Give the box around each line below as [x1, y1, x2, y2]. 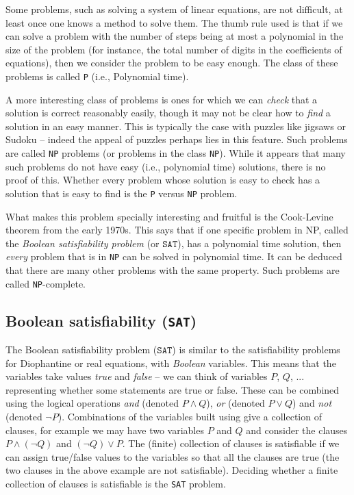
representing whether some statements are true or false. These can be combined [5, 382, 340, 396]
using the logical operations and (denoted [5, 396, 179, 410]
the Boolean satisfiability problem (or [5, 236, 160, 250]
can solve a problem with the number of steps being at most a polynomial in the [5, 29, 344, 43]
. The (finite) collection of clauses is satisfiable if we [122, 436, 340, 450]
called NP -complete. [5, 276, 86, 290]
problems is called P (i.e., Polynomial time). [5, 68, 189, 83]
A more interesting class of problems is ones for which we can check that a [5, 92, 318, 106]
